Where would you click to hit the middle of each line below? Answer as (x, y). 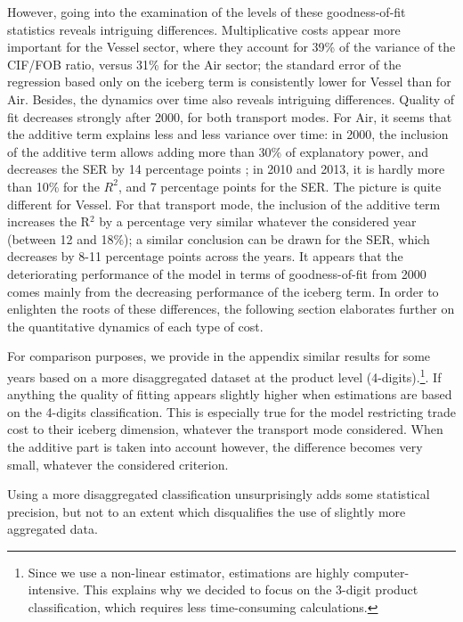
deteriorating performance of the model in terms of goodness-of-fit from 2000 (217, 273)
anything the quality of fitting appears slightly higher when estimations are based (230, 394)
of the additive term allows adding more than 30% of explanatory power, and (218, 151)
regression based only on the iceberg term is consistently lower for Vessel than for (229, 82)
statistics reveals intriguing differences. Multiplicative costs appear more (204, 29)
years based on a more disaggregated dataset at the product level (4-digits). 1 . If (224, 375)
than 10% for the (53, 186)
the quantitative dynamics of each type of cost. (135, 326)
